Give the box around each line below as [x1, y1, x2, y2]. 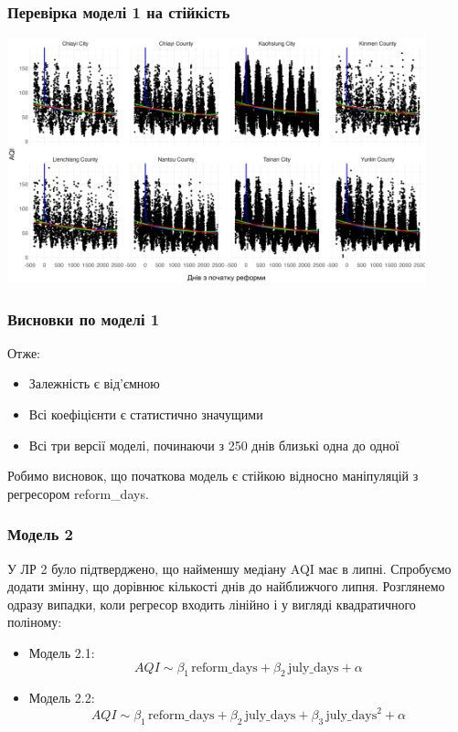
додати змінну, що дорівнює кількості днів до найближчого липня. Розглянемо [7, 577, 445, 596]
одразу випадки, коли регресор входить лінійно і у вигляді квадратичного [7, 594, 416, 613]
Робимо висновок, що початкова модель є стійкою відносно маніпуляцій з [7, 466, 419, 485]
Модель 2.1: [28, 642, 95, 662]
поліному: [7, 612, 62, 631]
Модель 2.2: [28, 688, 95, 707]
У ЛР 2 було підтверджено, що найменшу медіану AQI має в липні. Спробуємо [7, 558, 452, 578]
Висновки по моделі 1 [7, 307, 160, 330]
